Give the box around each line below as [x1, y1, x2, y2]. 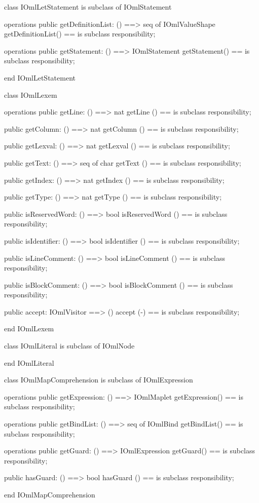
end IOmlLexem [4, 323, 54, 334]
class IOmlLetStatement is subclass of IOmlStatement [4, 2, 172, 12]
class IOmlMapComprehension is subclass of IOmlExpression [4, 374, 193, 385]
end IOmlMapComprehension [4, 489, 95, 499]
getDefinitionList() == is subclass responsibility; [4, 28, 156, 39]
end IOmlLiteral [4, 357, 54, 368]
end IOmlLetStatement [4, 72, 76, 83]
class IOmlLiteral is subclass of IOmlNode [4, 340, 135, 351]
